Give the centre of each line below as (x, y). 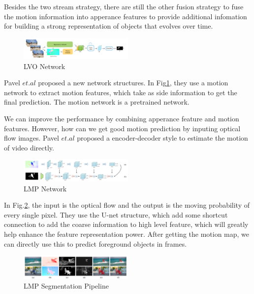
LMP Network (45, 188)
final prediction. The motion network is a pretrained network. (97, 102)
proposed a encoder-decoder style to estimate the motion (162, 138)
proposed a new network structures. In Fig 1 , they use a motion (133, 83)
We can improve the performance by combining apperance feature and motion (122, 119)
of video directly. (29, 147)
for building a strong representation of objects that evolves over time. (109, 26)
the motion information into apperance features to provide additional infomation (126, 16)
